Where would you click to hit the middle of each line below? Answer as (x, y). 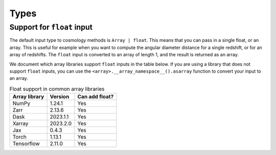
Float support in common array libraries (57, 88)
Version (60, 97)
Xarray (20, 124)
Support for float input (51, 27)
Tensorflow (26, 144)
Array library (28, 97)
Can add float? (96, 97)
